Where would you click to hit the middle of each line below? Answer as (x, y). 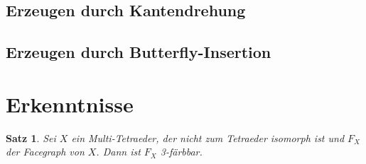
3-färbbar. (181, 152)
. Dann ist (118, 152)
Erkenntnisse (70, 104)
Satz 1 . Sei (31, 137)
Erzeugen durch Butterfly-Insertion (139, 52)
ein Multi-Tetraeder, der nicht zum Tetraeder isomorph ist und (208, 137)
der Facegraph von (45, 152)
